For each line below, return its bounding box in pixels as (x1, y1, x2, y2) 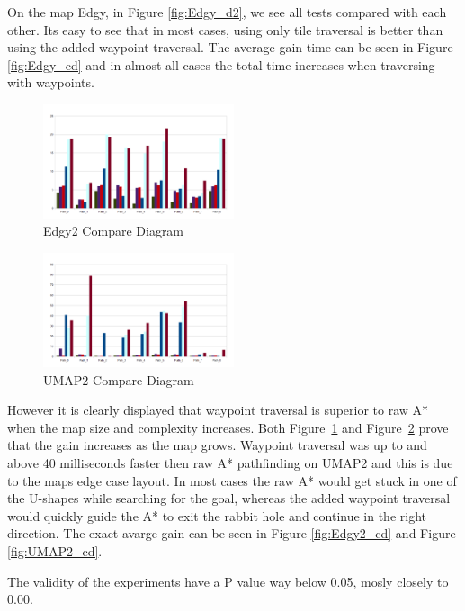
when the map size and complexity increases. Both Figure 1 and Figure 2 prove (7, 418, 449, 436)
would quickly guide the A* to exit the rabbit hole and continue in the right (7, 506, 427, 525)
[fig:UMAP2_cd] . (7, 541, 103, 560)
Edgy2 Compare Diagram (43, 221, 184, 240)
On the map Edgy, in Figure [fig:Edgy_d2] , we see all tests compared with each (7, 3, 447, 21)
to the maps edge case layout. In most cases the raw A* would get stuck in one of (7, 471, 457, 490)
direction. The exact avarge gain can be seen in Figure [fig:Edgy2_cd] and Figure (7, 524, 456, 543)
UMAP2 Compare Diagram (43, 370, 194, 389)
